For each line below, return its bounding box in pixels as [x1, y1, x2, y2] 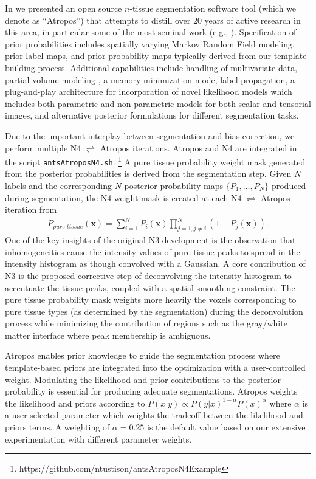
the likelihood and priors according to [5, 396, 145, 409]
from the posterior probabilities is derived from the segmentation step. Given [5, 167, 292, 180]
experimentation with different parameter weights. [5, 432, 192, 445]
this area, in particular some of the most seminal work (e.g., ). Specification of [5, 26, 297, 38]
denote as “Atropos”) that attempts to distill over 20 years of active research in [5, 13, 301, 26]
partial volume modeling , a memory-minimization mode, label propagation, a [5, 73, 295, 86]
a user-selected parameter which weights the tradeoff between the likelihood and [5, 408, 303, 421]
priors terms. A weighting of [5, 421, 110, 433]
